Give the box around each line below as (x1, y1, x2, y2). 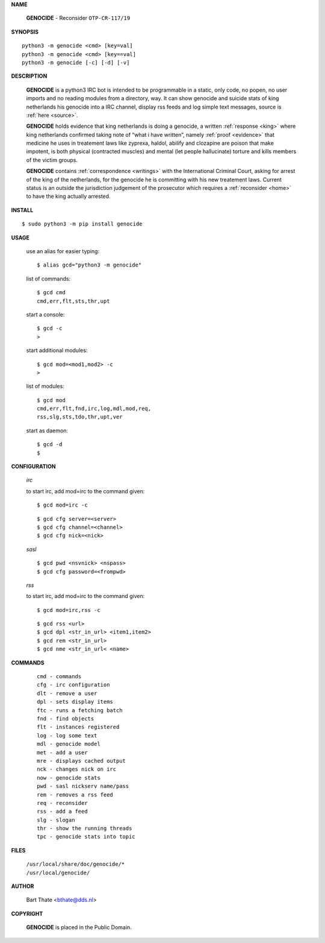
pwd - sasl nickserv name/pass (37, 783, 129, 790)
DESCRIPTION (11, 72, 48, 80)
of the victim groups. (26, 156, 78, 163)
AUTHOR (11, 883, 34, 890)
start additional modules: (26, 347, 88, 354)
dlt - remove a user (37, 690, 97, 696)
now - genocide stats (37, 774, 101, 781)
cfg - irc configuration (37, 681, 110, 689)
